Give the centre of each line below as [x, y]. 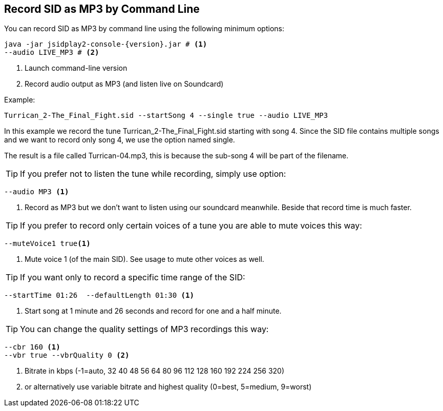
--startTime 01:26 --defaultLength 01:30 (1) [99, 295]
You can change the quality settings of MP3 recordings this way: [144, 329]
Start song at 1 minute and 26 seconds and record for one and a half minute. [153, 311]
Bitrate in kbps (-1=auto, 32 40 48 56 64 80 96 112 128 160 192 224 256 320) [155, 371]
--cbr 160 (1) [32, 347]
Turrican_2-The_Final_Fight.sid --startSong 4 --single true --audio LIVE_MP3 [166, 116]
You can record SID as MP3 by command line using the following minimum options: [144, 29]
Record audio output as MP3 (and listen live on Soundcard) [124, 84]
